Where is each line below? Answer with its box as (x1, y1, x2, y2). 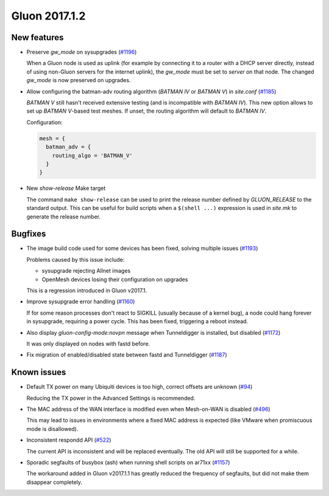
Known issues (11, 367, 66, 377)
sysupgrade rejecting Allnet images (41, 267, 131, 274)
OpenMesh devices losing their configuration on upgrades (41, 276, 188, 283)
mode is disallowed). (26, 425, 79, 432)
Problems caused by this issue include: (26, 256, 125, 263)
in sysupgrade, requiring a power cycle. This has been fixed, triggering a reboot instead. (26, 318, 249, 325)
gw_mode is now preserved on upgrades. (26, 77, 131, 84)
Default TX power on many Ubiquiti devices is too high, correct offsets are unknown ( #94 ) (26, 383, 253, 391)
